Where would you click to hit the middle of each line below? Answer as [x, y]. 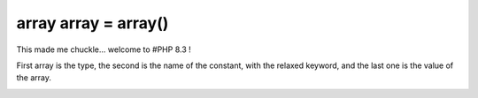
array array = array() [93, 23]
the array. [34, 78]
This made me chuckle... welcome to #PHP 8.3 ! [104, 49]
